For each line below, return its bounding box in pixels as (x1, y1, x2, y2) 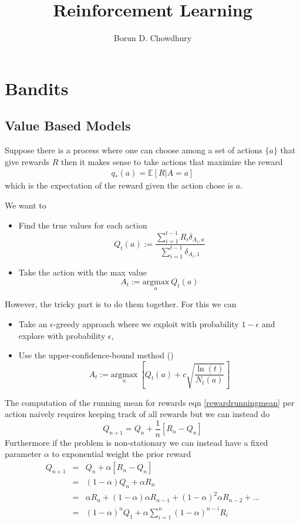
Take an (18, 317, 48, 330)
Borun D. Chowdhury (113, 32, 192, 44)
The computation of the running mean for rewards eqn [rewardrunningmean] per (5, 396, 295, 408)
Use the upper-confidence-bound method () (18, 349, 174, 361)
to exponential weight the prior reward (52, 448, 191, 460)
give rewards (5, 155, 49, 167)
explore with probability (18, 329, 106, 341)
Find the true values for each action (18, 219, 147, 231)
